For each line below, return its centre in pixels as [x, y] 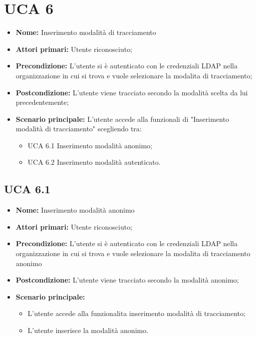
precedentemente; [42, 102]
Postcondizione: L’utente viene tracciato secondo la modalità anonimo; [127, 280]
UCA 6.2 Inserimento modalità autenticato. [94, 162]
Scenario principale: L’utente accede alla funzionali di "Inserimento [122, 119]
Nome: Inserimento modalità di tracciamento [86, 32]
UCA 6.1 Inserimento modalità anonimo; [90, 145]
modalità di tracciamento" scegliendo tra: [79, 129]
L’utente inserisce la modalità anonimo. [88, 330]
